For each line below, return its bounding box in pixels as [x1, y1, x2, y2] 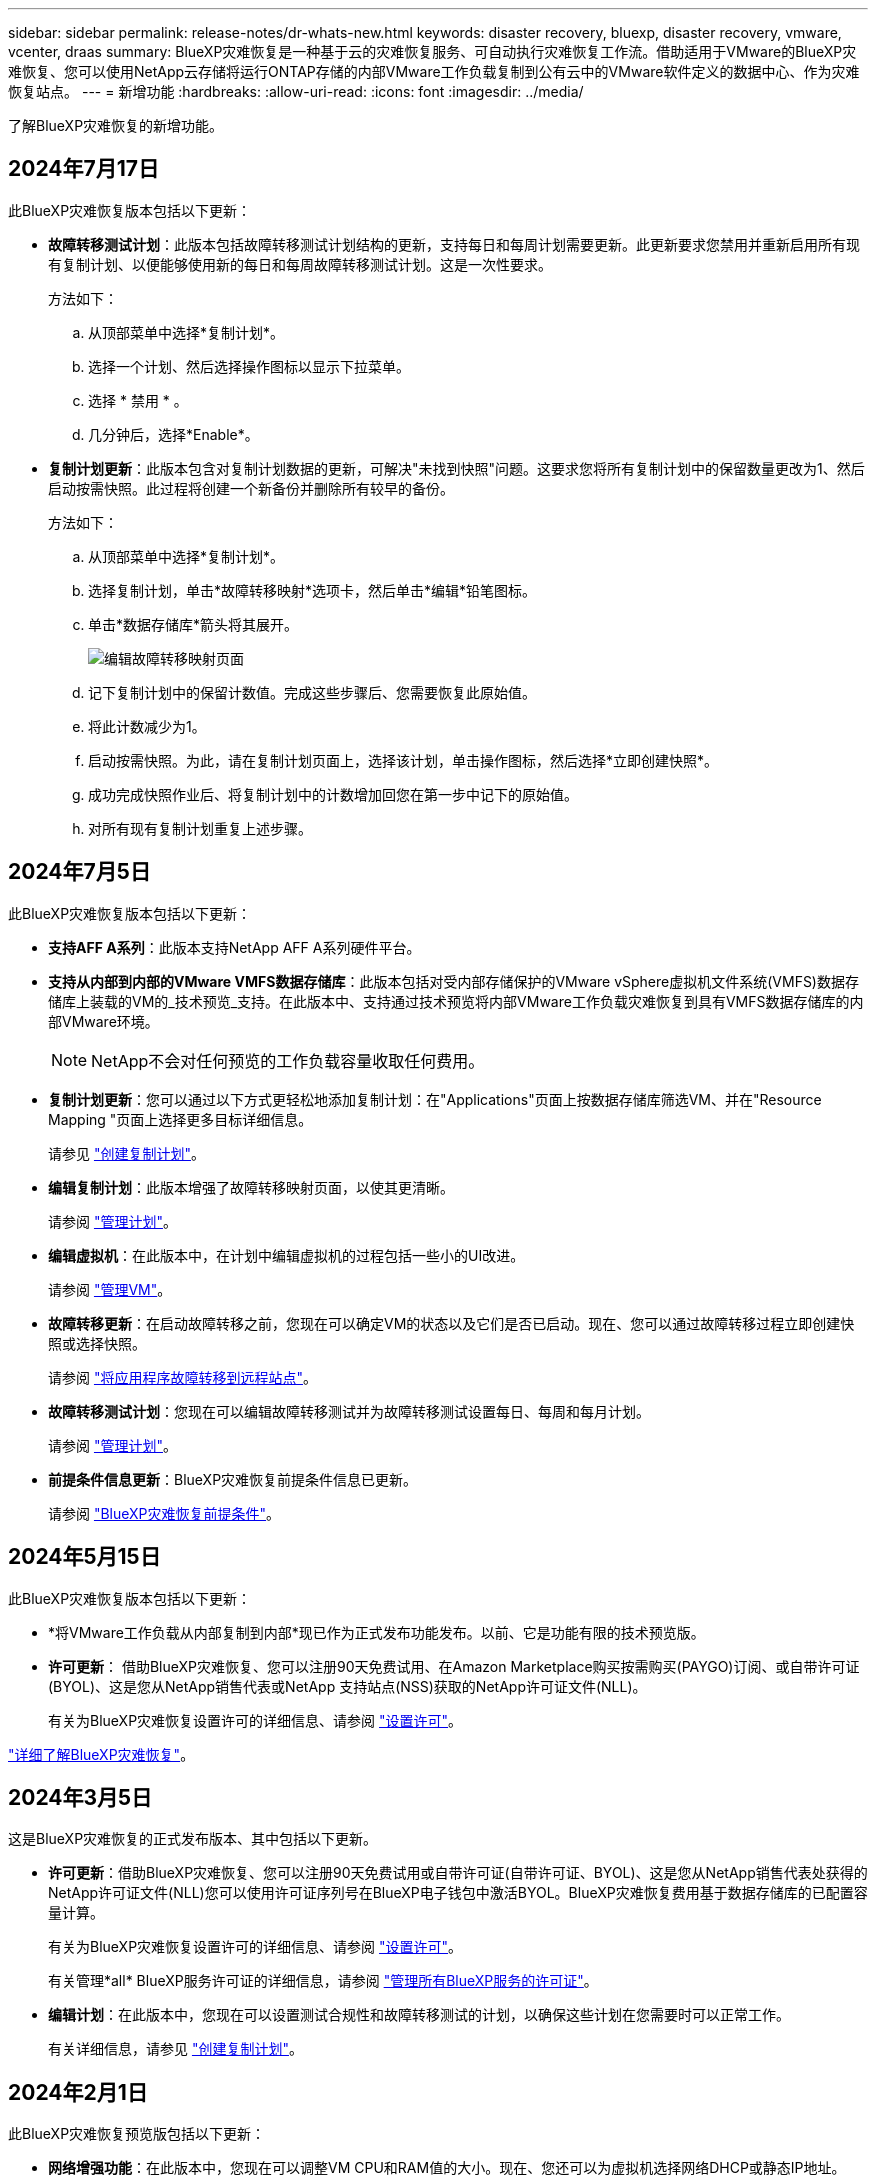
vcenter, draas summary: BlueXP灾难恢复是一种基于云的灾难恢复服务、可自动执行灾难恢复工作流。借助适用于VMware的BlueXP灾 [8, 43, 857, 60]
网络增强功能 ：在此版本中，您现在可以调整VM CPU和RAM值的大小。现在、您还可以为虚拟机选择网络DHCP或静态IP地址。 [48, 2159, 846, 2177]
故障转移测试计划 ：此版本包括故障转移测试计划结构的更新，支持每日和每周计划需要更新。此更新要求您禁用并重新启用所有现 [48, 235, 860, 253]
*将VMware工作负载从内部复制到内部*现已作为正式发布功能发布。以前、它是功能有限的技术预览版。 [48, 1623, 705, 1641]
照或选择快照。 [48, 1334, 146, 1352]
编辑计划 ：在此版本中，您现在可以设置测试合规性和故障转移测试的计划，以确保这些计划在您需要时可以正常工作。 [48, 2006, 790, 2024]
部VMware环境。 [48, 1012, 159, 1030]
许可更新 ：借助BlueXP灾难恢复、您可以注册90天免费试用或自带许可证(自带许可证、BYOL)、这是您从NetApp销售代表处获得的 [48, 1864, 868, 1882]
